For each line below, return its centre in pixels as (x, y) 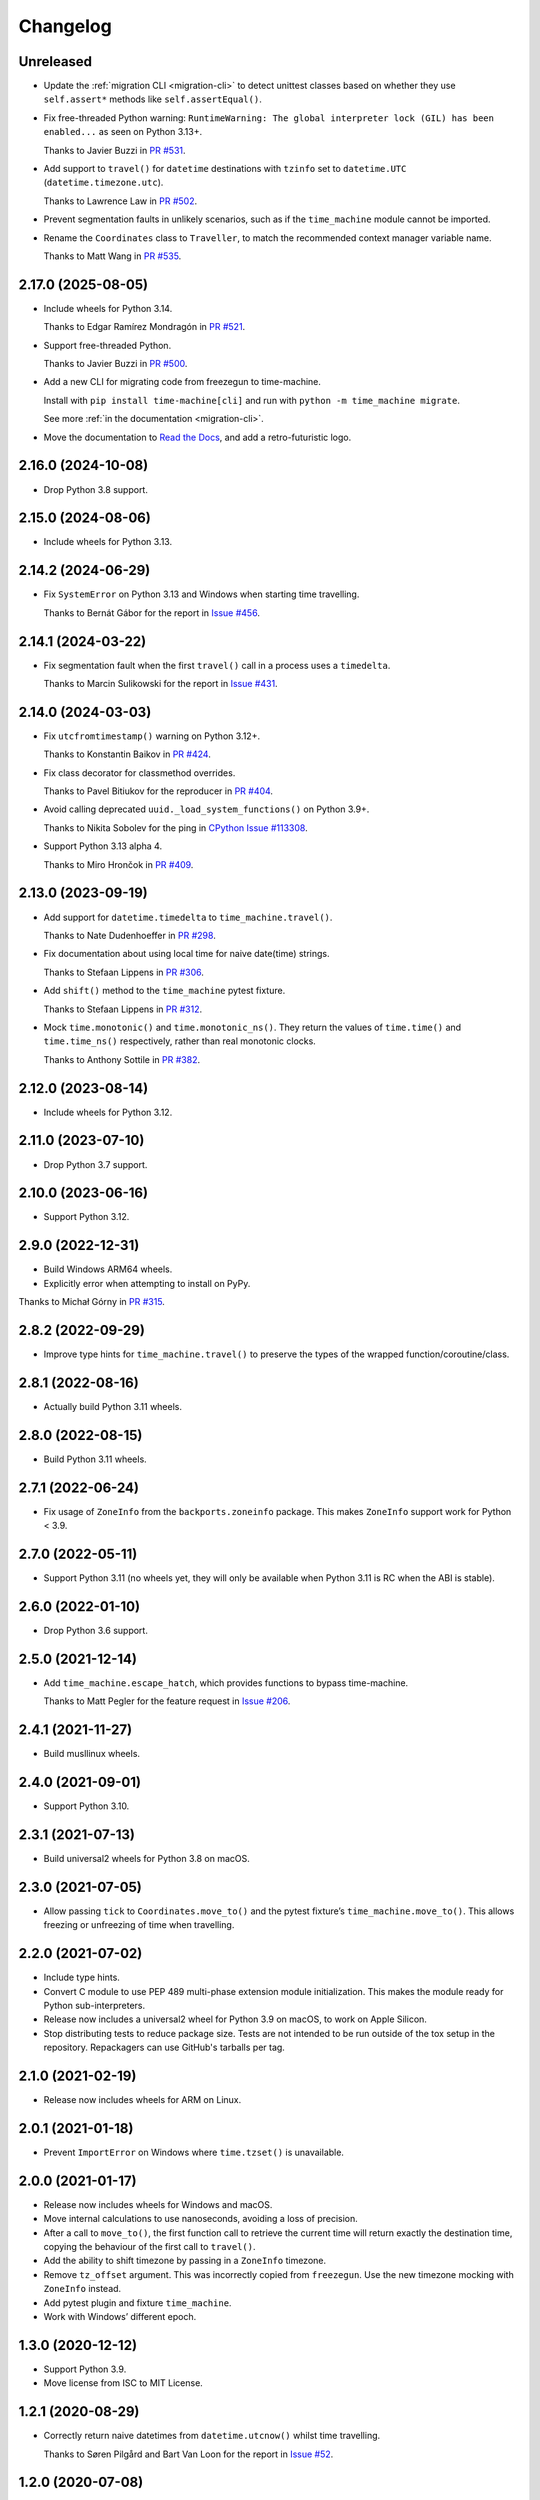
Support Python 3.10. (86, 1806)
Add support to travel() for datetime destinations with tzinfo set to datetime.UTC (225, 169)
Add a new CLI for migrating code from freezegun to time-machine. (182, 382)
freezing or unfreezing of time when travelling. (139, 1925)
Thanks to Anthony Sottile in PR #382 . (121, 1059)
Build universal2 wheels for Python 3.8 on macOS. (146, 1858)
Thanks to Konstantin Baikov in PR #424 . (127, 754)
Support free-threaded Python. (107, 345)
